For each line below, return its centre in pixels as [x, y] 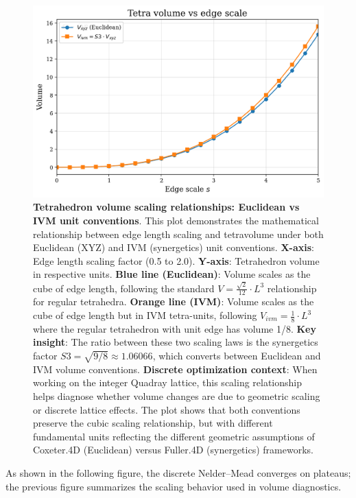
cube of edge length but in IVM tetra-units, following [145, 315]
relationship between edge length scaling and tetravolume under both [178, 234]
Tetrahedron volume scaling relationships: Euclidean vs [166, 207]
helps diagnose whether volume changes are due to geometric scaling [177, 396]
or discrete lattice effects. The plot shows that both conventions [167, 409]
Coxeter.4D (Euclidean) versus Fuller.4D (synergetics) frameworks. [173, 450]
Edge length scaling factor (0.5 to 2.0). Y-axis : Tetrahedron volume [176, 260]
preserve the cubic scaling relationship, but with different [153, 423]
